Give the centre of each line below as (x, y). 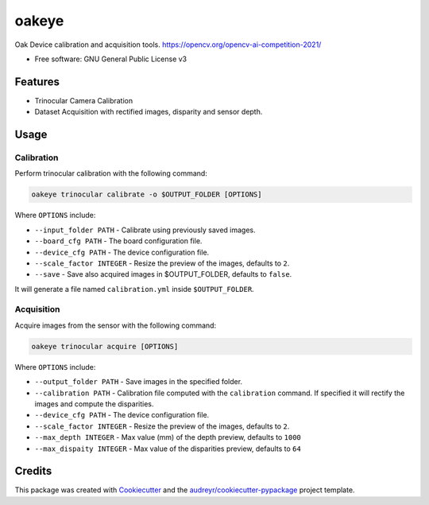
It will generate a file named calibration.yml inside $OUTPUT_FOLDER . (134, 289)
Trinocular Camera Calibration (84, 100)
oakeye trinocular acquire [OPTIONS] (105, 346)
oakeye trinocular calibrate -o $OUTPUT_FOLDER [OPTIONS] (147, 194)
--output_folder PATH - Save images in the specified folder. (138, 382)
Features (37, 82)
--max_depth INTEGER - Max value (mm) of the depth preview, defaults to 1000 (168, 437)
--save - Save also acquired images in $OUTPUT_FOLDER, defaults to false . (163, 274)
